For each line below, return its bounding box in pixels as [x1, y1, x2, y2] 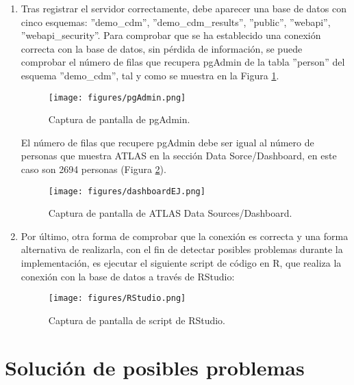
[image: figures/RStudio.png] [48, 293, 186, 304]
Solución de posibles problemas [5, 353, 305, 381]
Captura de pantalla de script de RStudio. [48, 313, 226, 327]
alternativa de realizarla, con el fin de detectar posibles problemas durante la [21, 242, 343, 256]
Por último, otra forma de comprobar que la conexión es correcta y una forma [21, 228, 349, 243]
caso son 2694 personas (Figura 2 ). [21, 162, 166, 176]
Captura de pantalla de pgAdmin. [48, 112, 190, 127]
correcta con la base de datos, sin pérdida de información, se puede [21, 41, 303, 55]
